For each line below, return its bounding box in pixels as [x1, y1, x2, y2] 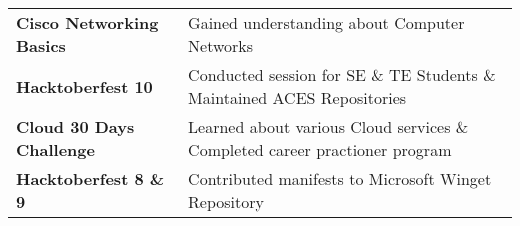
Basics [16, 34, 66, 57]
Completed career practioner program [188, 138, 452, 161]
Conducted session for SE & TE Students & [188, 63, 496, 86]
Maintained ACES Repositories [188, 86, 407, 109]
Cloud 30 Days [16, 115, 135, 138]
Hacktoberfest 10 [16, 74, 153, 98]
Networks [188, 34, 254, 57]
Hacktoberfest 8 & [16, 167, 165, 190]
